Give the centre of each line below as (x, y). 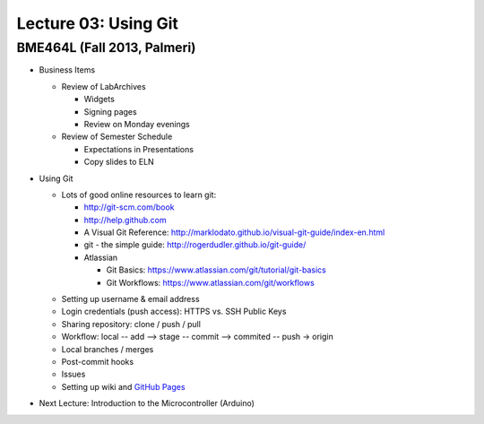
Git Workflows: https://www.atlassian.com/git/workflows (211, 282)
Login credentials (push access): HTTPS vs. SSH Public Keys (174, 312)
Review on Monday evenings (137, 124)
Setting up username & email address (131, 299)
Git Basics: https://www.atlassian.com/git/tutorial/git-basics (216, 270)
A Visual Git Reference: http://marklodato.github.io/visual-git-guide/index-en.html (234, 232)
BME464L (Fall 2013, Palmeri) (106, 48)
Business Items (67, 70)
